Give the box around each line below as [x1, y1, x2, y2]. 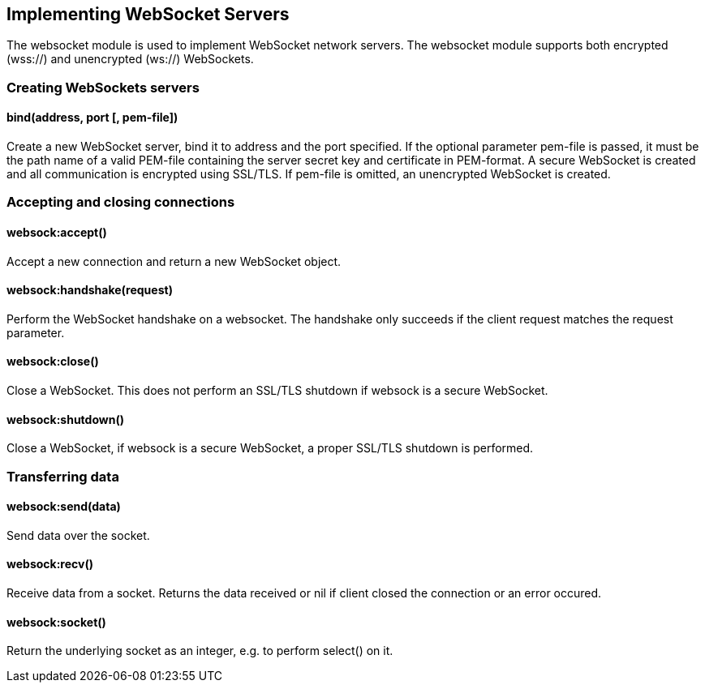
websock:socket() [6, 614, 106, 629]
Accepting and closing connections [6, 194, 235, 211]
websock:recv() [6, 557, 93, 571]
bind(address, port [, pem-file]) [6, 110, 178, 125]
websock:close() [6, 354, 99, 369]
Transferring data [6, 468, 119, 485]
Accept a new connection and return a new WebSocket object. [6, 254, 342, 268]
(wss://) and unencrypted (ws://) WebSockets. [6, 52, 254, 66]
